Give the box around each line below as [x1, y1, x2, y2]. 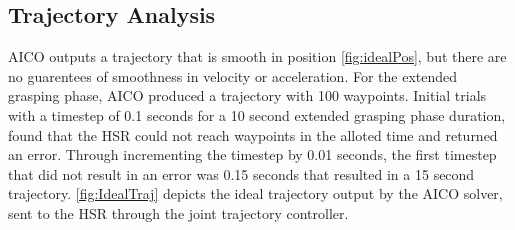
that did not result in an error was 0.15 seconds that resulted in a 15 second [8, 163, 475, 184]
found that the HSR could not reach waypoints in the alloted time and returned [8, 124, 498, 145]
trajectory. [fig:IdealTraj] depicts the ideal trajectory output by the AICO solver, [8, 183, 503, 204]
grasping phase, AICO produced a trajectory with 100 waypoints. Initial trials [8, 85, 487, 106]
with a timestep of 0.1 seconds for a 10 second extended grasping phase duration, [8, 104, 506, 125]
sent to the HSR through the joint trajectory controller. [8, 202, 349, 223]
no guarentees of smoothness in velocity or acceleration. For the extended [8, 65, 458, 86]
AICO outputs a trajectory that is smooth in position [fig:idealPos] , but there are [8, 46, 507, 67]
